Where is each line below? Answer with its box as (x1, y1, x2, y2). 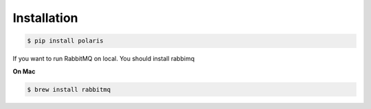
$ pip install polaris (27, 37, 104, 45)
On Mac (12, 67, 36, 75)
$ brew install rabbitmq (27, 86, 111, 93)
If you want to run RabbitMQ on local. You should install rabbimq (12, 55, 195, 63)
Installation (12, 10, 78, 25)
